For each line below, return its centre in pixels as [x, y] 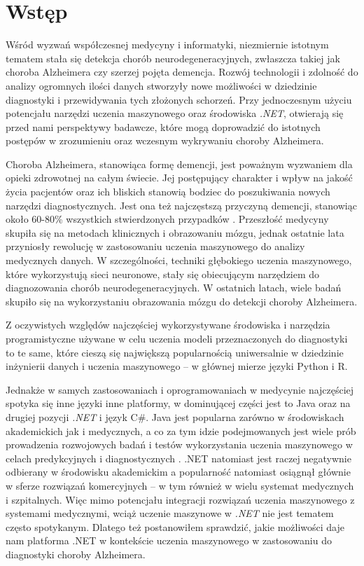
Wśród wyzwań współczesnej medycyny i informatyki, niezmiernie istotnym [167, 44]
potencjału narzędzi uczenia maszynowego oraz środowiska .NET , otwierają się [175, 113]
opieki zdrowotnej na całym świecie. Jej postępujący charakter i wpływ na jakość [179, 178]
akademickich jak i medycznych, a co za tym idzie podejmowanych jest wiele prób [181, 430]
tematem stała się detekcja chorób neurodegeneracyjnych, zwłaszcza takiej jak [173, 58]
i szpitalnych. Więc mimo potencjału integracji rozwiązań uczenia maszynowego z [180, 499]
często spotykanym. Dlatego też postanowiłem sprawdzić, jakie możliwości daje [175, 526]
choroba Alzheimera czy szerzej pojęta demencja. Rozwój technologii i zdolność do [182, 72]
